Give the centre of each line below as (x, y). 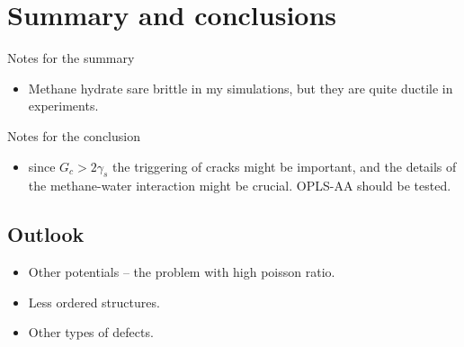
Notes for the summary (71, 58)
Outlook (46, 234)
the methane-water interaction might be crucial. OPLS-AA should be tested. (240, 186)
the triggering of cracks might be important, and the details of (285, 166)
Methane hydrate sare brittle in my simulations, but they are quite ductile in (241, 88)
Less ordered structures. (94, 302)
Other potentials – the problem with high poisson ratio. (182, 272)
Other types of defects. (91, 332)
